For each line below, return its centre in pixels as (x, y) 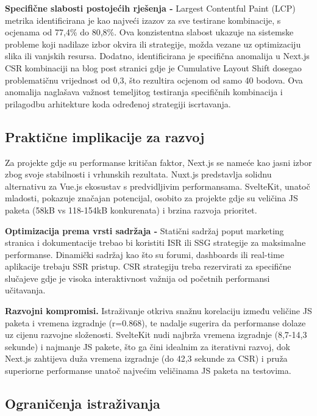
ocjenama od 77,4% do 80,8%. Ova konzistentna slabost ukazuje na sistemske (149, 32)
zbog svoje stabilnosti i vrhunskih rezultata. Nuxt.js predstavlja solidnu (138, 174)
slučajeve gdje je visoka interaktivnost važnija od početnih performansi (137, 278)
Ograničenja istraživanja (83, 403)
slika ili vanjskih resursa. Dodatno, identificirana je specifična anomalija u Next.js (157, 56)
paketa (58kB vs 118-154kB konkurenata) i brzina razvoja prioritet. (131, 210)
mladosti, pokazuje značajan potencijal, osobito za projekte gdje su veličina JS (151, 198)
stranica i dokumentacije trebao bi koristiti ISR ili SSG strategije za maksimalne (155, 242)
